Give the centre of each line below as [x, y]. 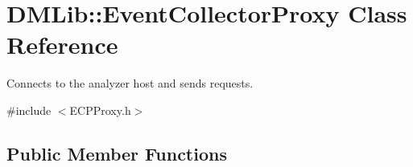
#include [29, 110]
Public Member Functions [117, 153]
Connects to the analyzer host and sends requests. [130, 83]
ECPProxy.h [100, 110]
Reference [62, 45]
